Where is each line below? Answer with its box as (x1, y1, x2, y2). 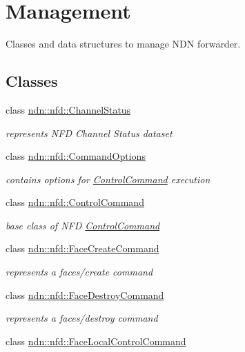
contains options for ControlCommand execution (6, 172, 210, 186)
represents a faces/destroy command (6, 311, 158, 325)
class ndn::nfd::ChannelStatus (6, 102, 131, 116)
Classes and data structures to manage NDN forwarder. (6, 37, 241, 51)
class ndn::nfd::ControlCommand (6, 195, 144, 209)
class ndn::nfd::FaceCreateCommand (6, 241, 159, 256)
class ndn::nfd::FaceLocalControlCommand (6, 333, 186, 348)
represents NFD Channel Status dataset (6, 125, 173, 140)
